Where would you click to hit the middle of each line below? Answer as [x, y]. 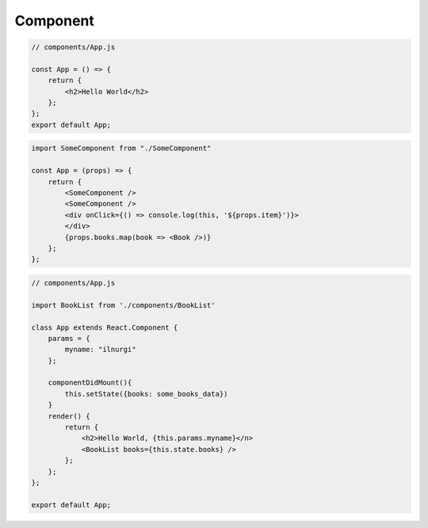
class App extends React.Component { [105, 327]
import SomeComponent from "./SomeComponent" [121, 148]
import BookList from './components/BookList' [123, 305]
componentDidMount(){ [90, 383]
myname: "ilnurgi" [100, 350]
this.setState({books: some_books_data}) [146, 394]
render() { [69, 416]
